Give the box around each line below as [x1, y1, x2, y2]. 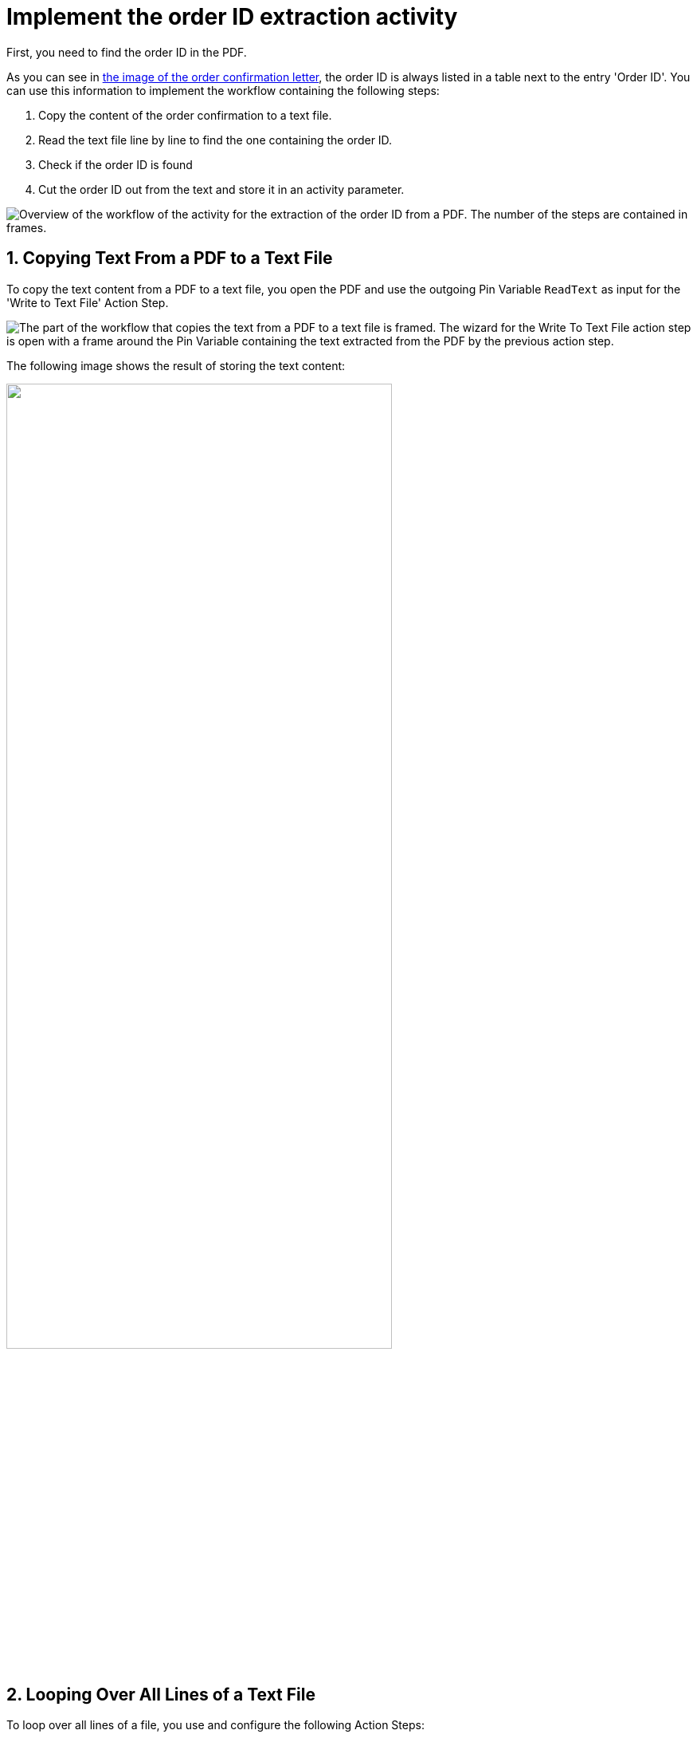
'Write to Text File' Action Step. [6, 295, 169, 309]
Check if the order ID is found [38, 157, 193, 171]
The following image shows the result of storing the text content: [6, 358, 346, 372]
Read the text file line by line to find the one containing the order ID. [38, 132, 393, 147]
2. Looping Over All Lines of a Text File [6, 1685, 315, 1705]
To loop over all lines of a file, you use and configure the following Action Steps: [6, 1718, 425, 1732]
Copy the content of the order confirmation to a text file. [38, 108, 332, 122]
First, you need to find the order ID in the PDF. [6, 45, 247, 59]
